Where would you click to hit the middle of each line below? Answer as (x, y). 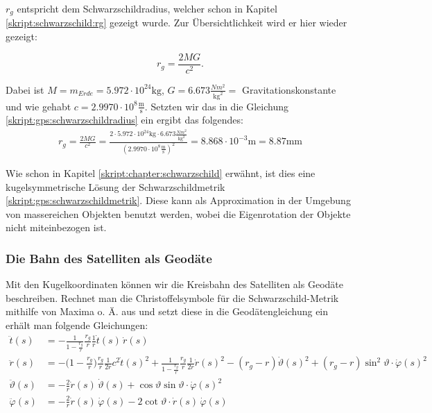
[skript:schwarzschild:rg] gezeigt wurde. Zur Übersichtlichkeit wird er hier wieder (176, 23)
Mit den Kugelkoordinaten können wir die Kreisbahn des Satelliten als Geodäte (174, 284)
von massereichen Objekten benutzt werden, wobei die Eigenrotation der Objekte (178, 213)
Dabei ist (25, 89)
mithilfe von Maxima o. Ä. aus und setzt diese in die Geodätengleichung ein (167, 311)
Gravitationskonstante (289, 89)
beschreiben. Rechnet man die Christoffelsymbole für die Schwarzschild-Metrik (172, 297)
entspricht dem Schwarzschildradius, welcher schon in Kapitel (147, 8)
